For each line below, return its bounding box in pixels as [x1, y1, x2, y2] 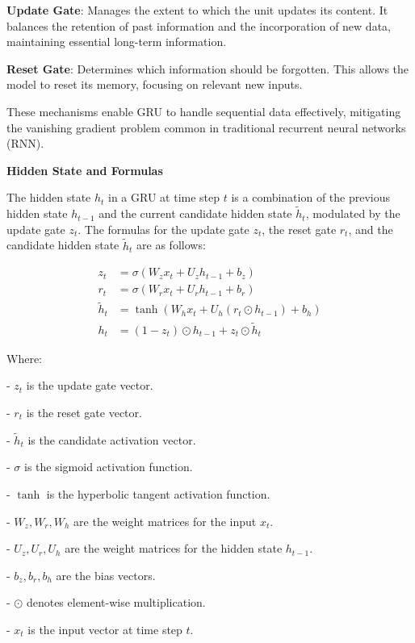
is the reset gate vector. [26, 403, 142, 420]
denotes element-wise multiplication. [26, 594, 206, 611]
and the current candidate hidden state [99, 205, 292, 222]
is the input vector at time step [27, 620, 182, 637]
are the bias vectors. [56, 566, 156, 583]
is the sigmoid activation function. [23, 458, 193, 475]
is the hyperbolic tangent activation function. [46, 485, 270, 502]
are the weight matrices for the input [73, 512, 257, 529]
